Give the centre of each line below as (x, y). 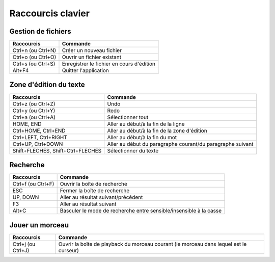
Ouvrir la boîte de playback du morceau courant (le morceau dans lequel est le (153, 244)
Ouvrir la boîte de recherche (93, 184)
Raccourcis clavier (50, 13)
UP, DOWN (26, 197)
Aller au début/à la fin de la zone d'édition (157, 130)
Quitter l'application (86, 70)
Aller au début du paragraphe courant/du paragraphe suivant (181, 144)
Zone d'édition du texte (47, 85)
